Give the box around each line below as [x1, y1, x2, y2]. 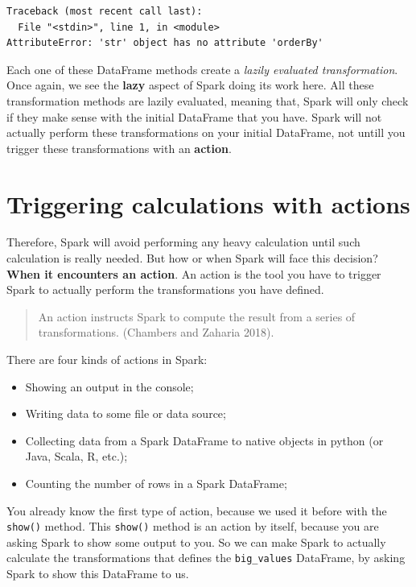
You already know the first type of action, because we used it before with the [6, 502, 387, 519]
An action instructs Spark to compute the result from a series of [38, 308, 356, 325]
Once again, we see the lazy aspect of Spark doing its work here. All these [6, 76, 374, 93]
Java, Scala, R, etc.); [25, 448, 128, 465]
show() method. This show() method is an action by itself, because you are [6, 518, 379, 535]
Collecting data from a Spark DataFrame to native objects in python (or [25, 432, 384, 449]
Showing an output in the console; [25, 378, 194, 395]
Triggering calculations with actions [6, 187, 410, 220]
